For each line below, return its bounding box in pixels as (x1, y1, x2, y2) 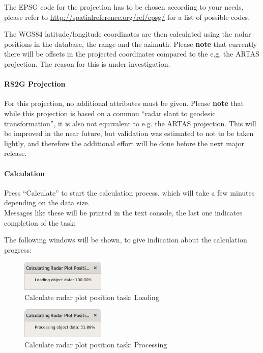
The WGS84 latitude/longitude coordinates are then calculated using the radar (4, 29, 251, 39)
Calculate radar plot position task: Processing (24, 339, 167, 349)
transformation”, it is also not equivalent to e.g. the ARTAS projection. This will (4, 118, 256, 128)
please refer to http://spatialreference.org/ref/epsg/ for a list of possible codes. (4, 11, 250, 22)
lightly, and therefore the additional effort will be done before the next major (4, 138, 244, 148)
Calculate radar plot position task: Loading (24, 291, 159, 302)
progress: (4, 244, 32, 255)
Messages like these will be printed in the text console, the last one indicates (4, 207, 242, 218)
